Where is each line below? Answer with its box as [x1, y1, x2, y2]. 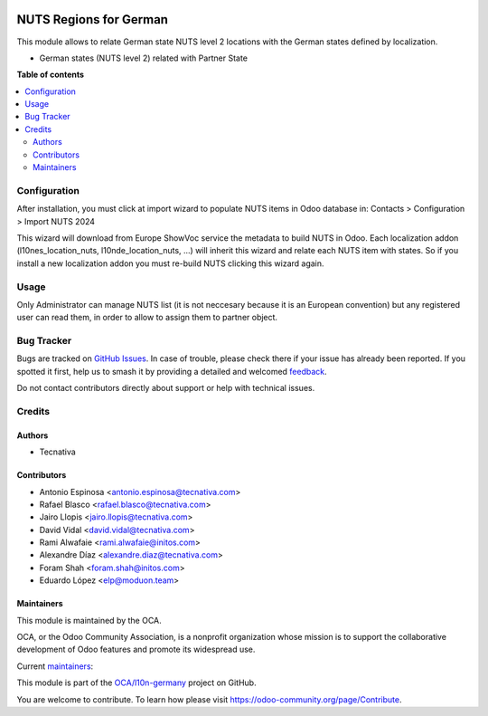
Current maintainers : [16, 661, 94, 672]
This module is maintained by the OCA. [16, 615, 162, 625]
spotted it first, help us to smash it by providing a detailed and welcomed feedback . [16, 366, 327, 377]
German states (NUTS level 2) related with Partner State [39, 53, 249, 63]
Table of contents [16, 69, 85, 81]
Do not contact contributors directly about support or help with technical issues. [16, 383, 315, 394]
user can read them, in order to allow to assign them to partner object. [16, 312, 278, 323]
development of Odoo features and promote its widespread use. [16, 644, 256, 655]
